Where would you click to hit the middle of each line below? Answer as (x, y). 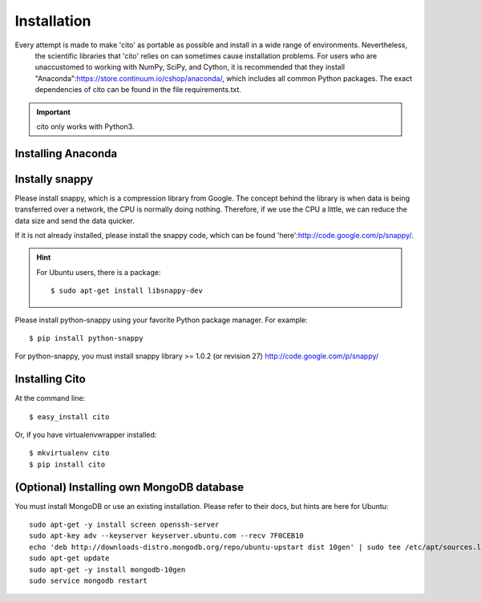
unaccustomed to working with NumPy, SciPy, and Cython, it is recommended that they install (190, 67)
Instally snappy (54, 179)
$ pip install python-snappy (86, 338)
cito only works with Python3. (85, 126)
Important (54, 111)
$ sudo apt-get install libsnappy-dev (127, 291)
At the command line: (50, 398)
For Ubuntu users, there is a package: (99, 272)
